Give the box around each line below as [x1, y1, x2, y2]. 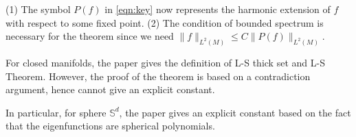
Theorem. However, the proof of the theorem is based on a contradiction [5, 68, 311, 83]
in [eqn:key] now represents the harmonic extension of [104, 2, 331, 16]
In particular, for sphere [5, 105, 107, 119]
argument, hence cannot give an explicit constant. [5, 82, 215, 97]
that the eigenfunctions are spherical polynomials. [5, 119, 215, 133]
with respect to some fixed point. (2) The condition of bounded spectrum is [5, 15, 324, 29]
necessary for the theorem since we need [5, 29, 174, 43]
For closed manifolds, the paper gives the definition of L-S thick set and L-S [5, 55, 325, 70]
